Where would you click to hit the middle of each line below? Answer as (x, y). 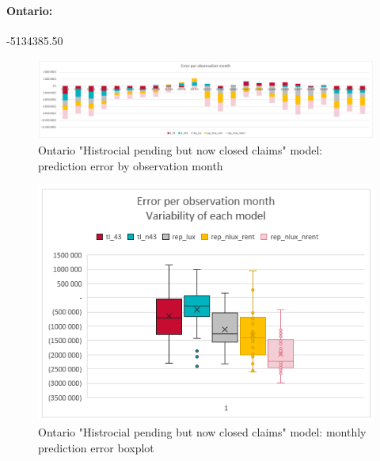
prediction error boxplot (96, 447)
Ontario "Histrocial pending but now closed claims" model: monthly (202, 432)
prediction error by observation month (131, 165)
